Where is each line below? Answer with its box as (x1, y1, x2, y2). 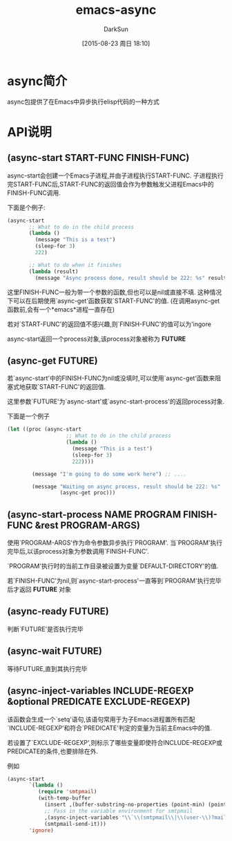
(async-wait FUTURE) (7, 645, 102, 657)
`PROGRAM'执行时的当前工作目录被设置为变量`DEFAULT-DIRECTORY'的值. (7, 562, 219, 570)
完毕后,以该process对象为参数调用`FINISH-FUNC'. (7, 547, 150, 556)
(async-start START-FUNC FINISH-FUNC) (7, 152, 190, 164)
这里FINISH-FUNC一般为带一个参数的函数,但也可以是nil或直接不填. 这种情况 (7, 287, 222, 296)
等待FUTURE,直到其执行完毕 (7, 664, 88, 672)
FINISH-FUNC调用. (7, 189, 61, 197)
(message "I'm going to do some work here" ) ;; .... (32, 471, 187, 478)
